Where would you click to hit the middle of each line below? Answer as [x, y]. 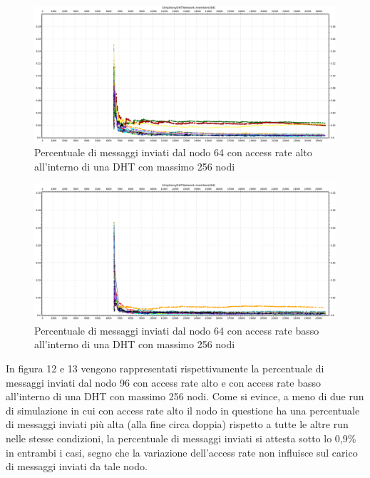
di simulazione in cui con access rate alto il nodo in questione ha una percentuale [183, 410]
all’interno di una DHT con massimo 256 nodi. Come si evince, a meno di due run [185, 396]
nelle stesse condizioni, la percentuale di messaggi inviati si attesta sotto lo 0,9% [181, 438]
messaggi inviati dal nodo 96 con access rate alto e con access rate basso [163, 382]
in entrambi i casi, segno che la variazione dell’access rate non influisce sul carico [182, 452]
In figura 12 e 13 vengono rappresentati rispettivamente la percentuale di [165, 368]
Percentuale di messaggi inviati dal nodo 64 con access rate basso [177, 330]
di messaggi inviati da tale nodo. [77, 466]
